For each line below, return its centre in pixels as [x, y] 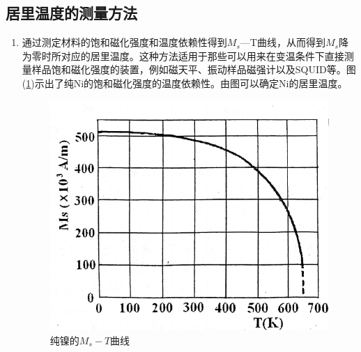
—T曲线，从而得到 [283, 42]
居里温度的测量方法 [71, 13]
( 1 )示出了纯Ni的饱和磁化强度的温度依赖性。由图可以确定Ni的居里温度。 [185, 83]
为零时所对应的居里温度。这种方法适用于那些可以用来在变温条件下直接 [183, 55]
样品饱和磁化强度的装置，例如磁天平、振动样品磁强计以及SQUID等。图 [194, 69]
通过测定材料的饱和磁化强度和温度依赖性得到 [124, 42]
